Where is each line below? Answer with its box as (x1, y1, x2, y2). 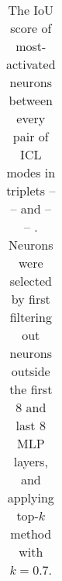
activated (6, 55, 56, 73)
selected (9, 272, 52, 290)
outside (11, 362, 50, 380)
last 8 (15, 416, 46, 434)
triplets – (6, 181, 56, 199)
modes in (6, 163, 56, 181)
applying (7, 488, 54, 506)
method (10, 524, 52, 543)
